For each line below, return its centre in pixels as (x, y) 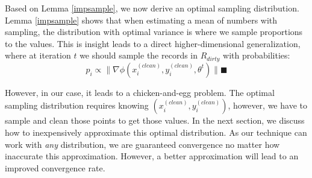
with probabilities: (257, 55)
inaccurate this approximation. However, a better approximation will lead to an (152, 156)
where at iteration (38, 55)
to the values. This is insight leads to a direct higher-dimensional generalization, (153, 43)
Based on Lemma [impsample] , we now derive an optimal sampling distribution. (152, 8)
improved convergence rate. (55, 167)
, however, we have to (267, 105)
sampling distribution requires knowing (77, 105)
